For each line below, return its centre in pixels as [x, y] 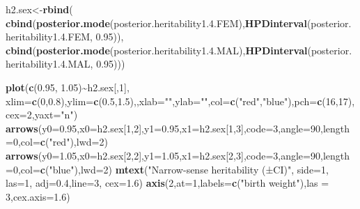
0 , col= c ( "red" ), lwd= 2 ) [60, 142]
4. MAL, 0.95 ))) [93, 64]
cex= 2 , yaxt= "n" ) [42, 115]
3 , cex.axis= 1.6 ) [38, 196]
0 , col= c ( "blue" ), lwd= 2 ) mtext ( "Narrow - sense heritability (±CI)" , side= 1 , [171, 169]
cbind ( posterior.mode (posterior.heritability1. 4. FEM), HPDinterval [156, 23]
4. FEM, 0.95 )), [92, 37]
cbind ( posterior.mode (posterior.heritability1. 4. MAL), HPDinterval [157, 50]
